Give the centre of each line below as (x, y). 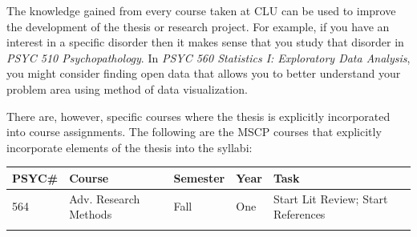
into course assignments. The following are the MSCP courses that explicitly (194, 132)
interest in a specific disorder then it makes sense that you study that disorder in (205, 42)
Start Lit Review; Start (330, 198)
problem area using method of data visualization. (127, 88)
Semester (199, 177)
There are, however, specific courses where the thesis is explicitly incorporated (198, 116)
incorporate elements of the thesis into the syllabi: (130, 147)
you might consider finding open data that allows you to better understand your (204, 73)
